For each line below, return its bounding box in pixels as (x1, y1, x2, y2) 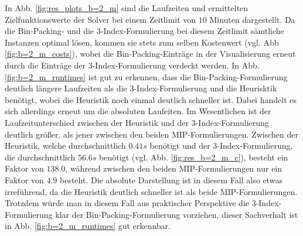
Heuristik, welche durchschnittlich (5, 139, 126, 152)
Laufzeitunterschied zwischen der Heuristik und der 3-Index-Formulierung (5, 116, 269, 128)
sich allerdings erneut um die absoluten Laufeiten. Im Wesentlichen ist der (5, 105, 271, 117)
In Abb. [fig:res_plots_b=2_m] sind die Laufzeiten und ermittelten (5, 2, 248, 13)
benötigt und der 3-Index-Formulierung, (149, 139, 293, 152)
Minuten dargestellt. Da (209, 13, 295, 25)
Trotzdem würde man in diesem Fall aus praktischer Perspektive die (5, 197, 249, 209)
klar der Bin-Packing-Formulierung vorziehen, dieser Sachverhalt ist (55, 208, 298, 220)
